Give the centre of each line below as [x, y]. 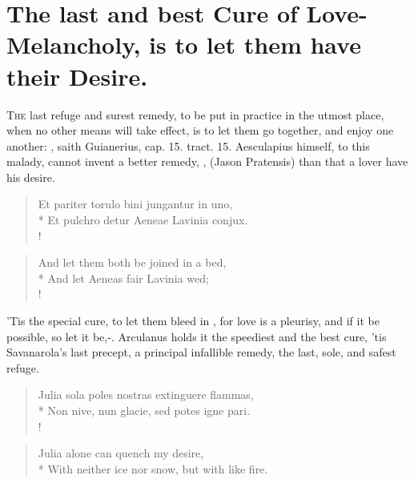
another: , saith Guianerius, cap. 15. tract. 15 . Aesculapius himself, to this [188, 145]
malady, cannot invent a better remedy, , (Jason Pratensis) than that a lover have [207, 161]
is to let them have [255, 44]
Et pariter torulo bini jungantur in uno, [135, 204]
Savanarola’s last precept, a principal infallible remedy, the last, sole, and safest [201, 352]
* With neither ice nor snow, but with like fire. [153, 468]
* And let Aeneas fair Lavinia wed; [123, 278]
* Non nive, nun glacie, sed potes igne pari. [144, 410]
